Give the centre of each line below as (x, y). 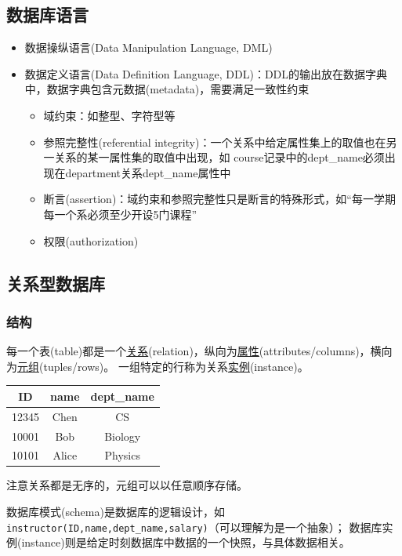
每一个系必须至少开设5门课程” (120, 214)
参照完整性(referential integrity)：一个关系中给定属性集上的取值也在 (215, 142)
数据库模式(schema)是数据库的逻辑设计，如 (116, 512)
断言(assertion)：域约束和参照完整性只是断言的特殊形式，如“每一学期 (219, 199)
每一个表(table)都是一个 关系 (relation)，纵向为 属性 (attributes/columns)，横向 (199, 351)
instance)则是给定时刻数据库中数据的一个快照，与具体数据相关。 (186, 542)
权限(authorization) (91, 240)
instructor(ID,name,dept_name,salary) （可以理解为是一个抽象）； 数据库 (194, 527)
